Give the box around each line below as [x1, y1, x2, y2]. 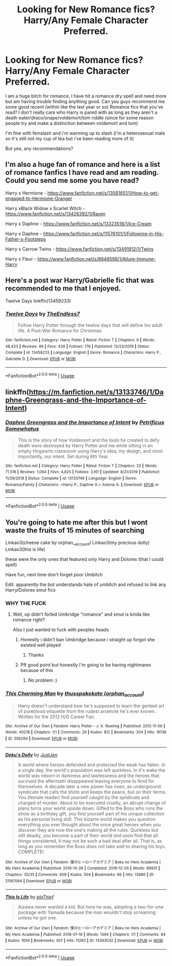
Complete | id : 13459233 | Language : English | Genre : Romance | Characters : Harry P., [5, 350, 161, 355]
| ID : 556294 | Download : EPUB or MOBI [5, 736, 78, 741]
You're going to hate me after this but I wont [5, 518, 148, 527]
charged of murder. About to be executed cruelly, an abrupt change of [17, 800, 166, 806]
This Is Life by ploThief [5, 894, 54, 900]
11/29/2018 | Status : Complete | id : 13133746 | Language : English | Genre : [5, 476, 137, 481]
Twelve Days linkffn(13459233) [5, 298, 71, 304]
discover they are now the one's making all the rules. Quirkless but [17, 827, 159, 833]
